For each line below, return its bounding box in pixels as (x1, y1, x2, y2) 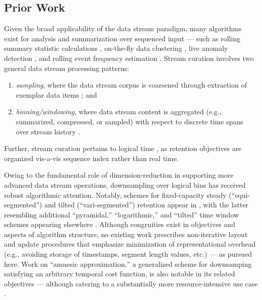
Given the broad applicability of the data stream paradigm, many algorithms (4, 23, 242, 34)
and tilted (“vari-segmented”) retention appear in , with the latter (44, 199, 248, 210)
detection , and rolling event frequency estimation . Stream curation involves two (4, 52, 254, 63)
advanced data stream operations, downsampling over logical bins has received (4, 179, 246, 190)
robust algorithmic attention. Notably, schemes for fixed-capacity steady (4, 189, 227, 200)
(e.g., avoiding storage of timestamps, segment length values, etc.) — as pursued (4, 249, 252, 259)
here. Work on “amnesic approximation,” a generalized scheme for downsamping (4, 258, 252, 269)
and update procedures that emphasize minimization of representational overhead (4, 239, 256, 249)
